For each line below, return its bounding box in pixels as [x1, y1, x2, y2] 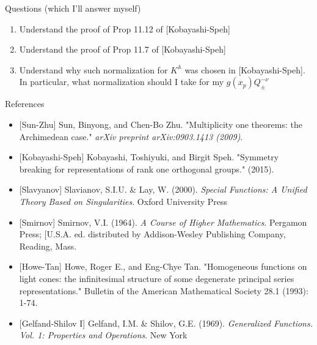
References [5, 97, 45, 110]
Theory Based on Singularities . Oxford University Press [19, 195, 228, 207]
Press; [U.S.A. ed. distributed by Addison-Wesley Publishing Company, [19, 228, 286, 240]
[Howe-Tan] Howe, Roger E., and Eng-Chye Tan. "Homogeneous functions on [19, 260, 307, 273]
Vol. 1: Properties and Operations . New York [19, 328, 188, 341]
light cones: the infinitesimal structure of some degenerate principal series [19, 272, 294, 284]
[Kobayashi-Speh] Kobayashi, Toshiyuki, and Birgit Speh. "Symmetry [19, 150, 279, 163]
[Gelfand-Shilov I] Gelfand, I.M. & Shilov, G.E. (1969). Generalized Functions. [19, 316, 313, 329]
